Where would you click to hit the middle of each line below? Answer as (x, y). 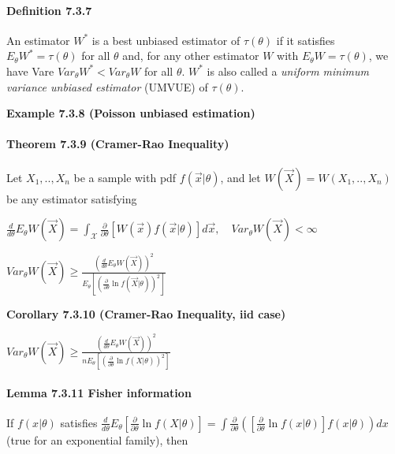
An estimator (38, 40)
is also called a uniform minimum (288, 71)
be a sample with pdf (125, 177)
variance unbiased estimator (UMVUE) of (107, 86)
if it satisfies (306, 40)
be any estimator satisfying (72, 198)
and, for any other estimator (191, 56)
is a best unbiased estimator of (166, 40)
